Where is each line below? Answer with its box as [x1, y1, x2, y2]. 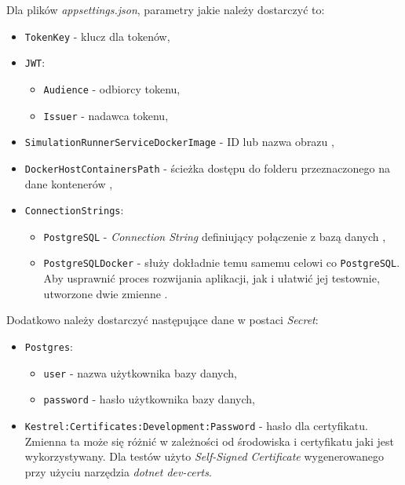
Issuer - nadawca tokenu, [43, 107, 169, 123]
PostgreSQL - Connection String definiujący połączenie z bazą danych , [43, 228, 386, 244]
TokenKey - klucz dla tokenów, [24, 27, 170, 44]
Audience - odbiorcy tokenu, [43, 80, 181, 97]
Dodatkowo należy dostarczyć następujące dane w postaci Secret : [6, 312, 319, 328]
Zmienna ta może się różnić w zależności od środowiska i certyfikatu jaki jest [24, 432, 395, 449]
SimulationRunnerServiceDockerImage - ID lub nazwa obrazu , [24, 133, 334, 150]
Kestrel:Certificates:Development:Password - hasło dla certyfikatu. [24, 417, 368, 433]
